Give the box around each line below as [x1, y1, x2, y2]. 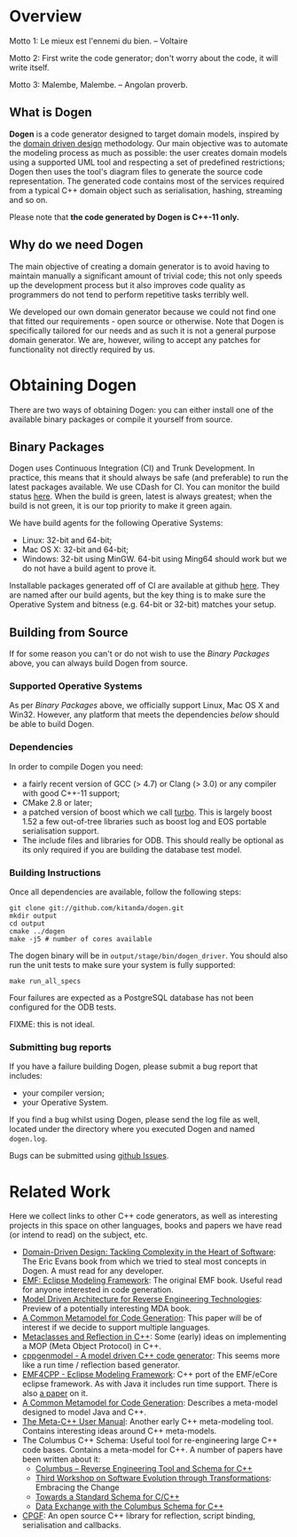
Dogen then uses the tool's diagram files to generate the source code [9, 166, 263, 176]
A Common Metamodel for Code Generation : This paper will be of [21, 1313, 263, 1323]
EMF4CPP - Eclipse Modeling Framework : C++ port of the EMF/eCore [21, 1369, 277, 1380]
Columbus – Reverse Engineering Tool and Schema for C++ [35, 1463, 253, 1474]
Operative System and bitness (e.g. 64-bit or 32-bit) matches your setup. [9, 599, 277, 610]
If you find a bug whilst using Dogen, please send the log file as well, [9, 1114, 261, 1125]
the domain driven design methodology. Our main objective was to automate [9, 137, 288, 148]
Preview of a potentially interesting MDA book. [21, 1303, 192, 1314]
